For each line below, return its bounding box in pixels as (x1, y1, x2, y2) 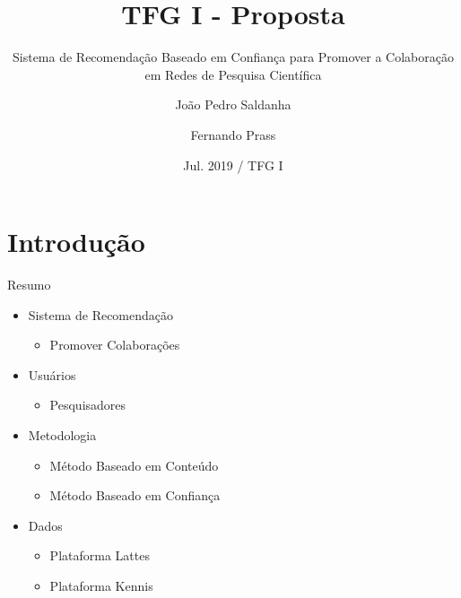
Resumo (7, 275, 51, 294)
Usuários (28, 365, 76, 384)
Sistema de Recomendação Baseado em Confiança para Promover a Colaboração (13, 48, 454, 66)
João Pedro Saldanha (175, 95, 291, 114)
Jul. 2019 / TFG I (183, 155, 283, 174)
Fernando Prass (190, 125, 276, 143)
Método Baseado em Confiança (49, 486, 221, 505)
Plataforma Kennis (49, 576, 153, 594)
